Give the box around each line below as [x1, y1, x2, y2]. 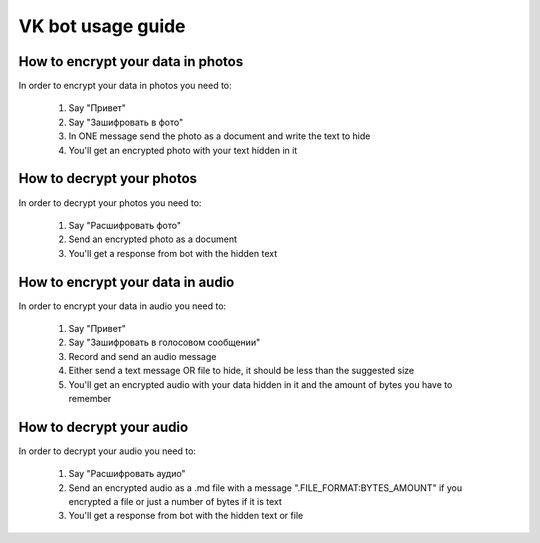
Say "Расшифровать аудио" [68, 468, 186, 480]
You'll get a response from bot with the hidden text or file [68, 510, 304, 522]
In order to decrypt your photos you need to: [18, 196, 202, 209]
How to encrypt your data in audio [18, 273, 235, 290]
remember [68, 392, 112, 404]
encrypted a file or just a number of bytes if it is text [68, 496, 282, 508]
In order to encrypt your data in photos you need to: [18, 80, 232, 92]
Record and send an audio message [68, 350, 217, 362]
